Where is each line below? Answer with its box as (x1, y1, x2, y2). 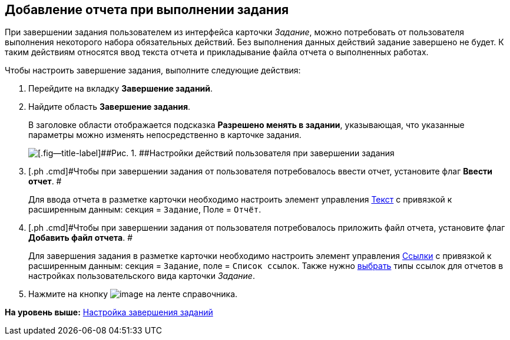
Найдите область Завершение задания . (28, 102, 191, 112)
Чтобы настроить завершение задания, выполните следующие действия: (5, 65, 301, 76)
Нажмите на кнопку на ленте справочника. (28, 289, 238, 299)
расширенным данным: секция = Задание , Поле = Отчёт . (28, 204, 261, 215)
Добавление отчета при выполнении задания (5, 2, 289, 17)
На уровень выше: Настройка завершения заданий (5, 307, 213, 318)
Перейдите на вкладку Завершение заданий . (28, 83, 213, 94)
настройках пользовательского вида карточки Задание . (28, 271, 255, 281)
